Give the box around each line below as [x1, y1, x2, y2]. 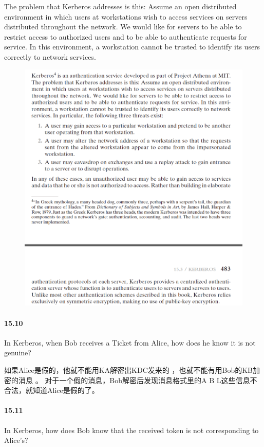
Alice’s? [4, 435, 28, 445]
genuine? [4, 347, 31, 358]
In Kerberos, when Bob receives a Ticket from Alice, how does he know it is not [4, 337, 256, 348]
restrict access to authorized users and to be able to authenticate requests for [4, 31, 247, 42]
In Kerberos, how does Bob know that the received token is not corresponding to [4, 424, 259, 435]
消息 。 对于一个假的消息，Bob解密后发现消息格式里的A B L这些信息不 [18, 374, 257, 385]
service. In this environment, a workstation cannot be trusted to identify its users [4, 41, 260, 52]
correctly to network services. [4, 51, 96, 62]
